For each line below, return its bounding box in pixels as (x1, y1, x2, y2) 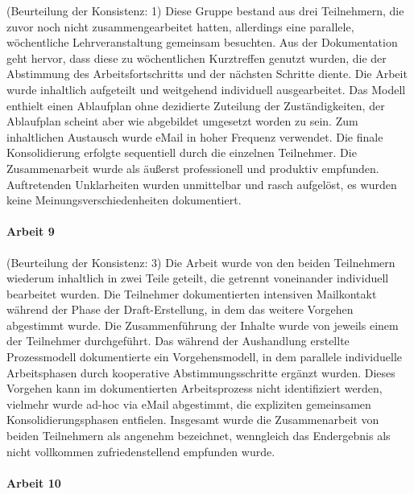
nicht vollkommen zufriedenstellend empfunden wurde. (6, 443, 275, 459)
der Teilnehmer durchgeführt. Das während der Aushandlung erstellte (6, 332, 350, 349)
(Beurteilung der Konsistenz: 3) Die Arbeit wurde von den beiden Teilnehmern (6, 253, 395, 270)
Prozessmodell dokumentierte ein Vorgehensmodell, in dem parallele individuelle (6, 348, 402, 365)
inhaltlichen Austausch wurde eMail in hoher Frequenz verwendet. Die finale (6, 128, 383, 145)
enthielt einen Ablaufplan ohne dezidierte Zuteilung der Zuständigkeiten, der (6, 97, 385, 113)
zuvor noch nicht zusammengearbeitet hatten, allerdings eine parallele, (6, 18, 354, 35)
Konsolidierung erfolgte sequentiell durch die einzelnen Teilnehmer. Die (6, 144, 357, 161)
